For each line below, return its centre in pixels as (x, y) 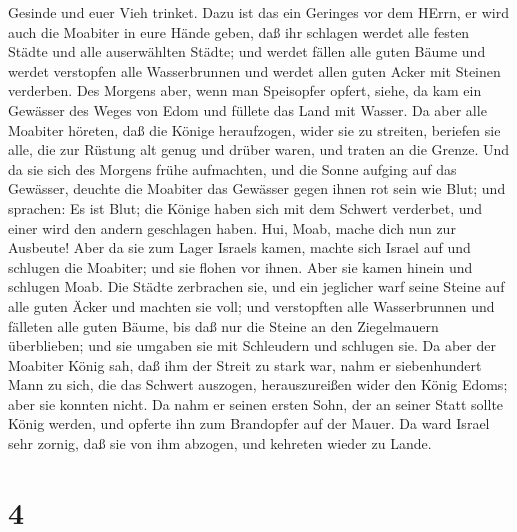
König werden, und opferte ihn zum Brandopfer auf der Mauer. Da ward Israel (249, 423)
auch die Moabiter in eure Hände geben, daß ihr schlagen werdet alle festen (239, 31)
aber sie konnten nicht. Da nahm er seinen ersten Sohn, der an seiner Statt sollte (256, 403)
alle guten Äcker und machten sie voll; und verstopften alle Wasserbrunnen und (251, 305)
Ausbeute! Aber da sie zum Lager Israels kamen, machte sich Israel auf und (239, 247)
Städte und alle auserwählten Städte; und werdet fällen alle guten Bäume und (247, 51)
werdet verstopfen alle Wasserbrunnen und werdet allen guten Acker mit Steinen (254, 70)
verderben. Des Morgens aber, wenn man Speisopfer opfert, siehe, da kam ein (245, 90)
